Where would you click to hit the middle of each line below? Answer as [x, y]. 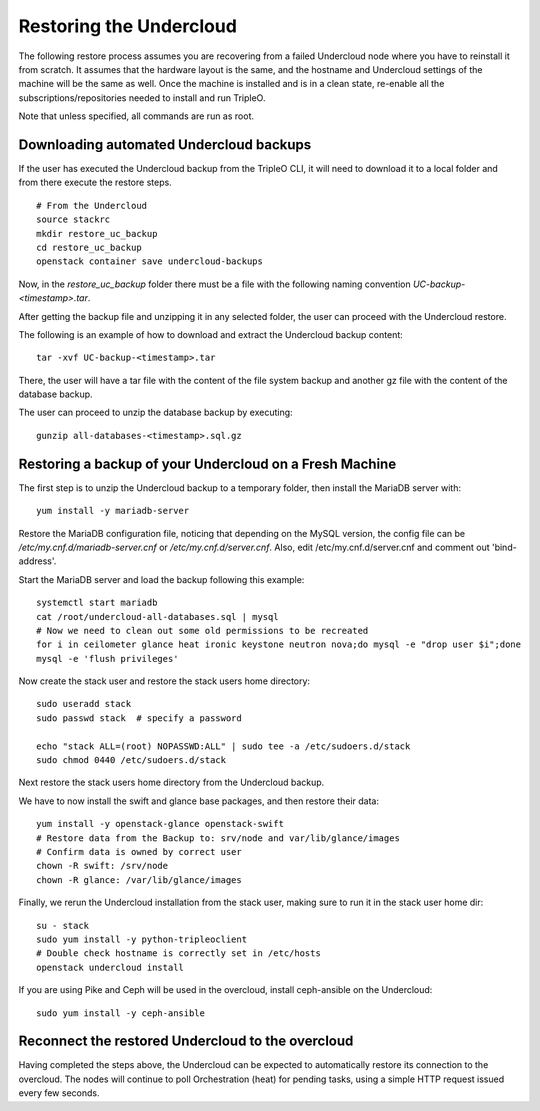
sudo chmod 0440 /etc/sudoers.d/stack [131, 760]
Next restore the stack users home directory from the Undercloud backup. [171, 782]
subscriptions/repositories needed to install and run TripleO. [142, 97]
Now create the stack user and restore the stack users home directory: [164, 681]
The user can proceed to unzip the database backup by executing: [156, 412]
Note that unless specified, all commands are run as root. [136, 116]
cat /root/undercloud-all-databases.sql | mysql [157, 616]
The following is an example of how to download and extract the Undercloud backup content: [211, 334]
